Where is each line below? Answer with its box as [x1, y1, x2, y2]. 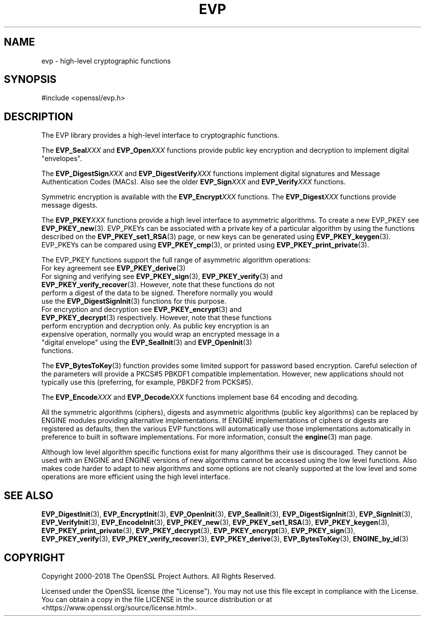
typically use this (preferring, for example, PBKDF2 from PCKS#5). [41, 378, 253, 387]
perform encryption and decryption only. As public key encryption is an [41, 322, 269, 330]
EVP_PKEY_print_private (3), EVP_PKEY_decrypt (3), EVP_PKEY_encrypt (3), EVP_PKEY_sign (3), [41, 526, 356, 535]
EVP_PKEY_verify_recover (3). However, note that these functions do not [41, 280, 275, 289]
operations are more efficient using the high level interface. [41, 473, 230, 481]
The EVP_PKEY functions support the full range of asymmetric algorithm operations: [41, 256, 311, 264]
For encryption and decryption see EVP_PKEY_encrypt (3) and [41, 305, 242, 314]
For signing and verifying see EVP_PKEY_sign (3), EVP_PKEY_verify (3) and [41, 272, 283, 281]
